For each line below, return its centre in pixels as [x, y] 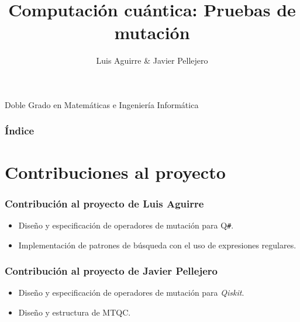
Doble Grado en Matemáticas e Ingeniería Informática [102, 104]
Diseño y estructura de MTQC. [75, 312]
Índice [20, 131]
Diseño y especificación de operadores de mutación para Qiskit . [131, 292]
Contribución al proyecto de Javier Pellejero [111, 271]
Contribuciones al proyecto [115, 172]
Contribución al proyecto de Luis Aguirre [104, 203]
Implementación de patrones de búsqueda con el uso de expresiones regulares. [157, 245]
